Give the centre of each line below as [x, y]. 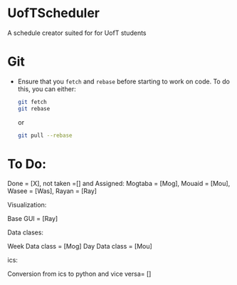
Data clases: [26, 232]
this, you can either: [47, 89]
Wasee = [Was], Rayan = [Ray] [52, 191]
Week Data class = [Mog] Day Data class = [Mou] [80, 247]
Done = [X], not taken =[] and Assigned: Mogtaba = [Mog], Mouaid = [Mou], [119, 184]
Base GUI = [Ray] [33, 219]
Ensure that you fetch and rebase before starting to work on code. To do [123, 81]
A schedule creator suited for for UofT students [77, 33]
